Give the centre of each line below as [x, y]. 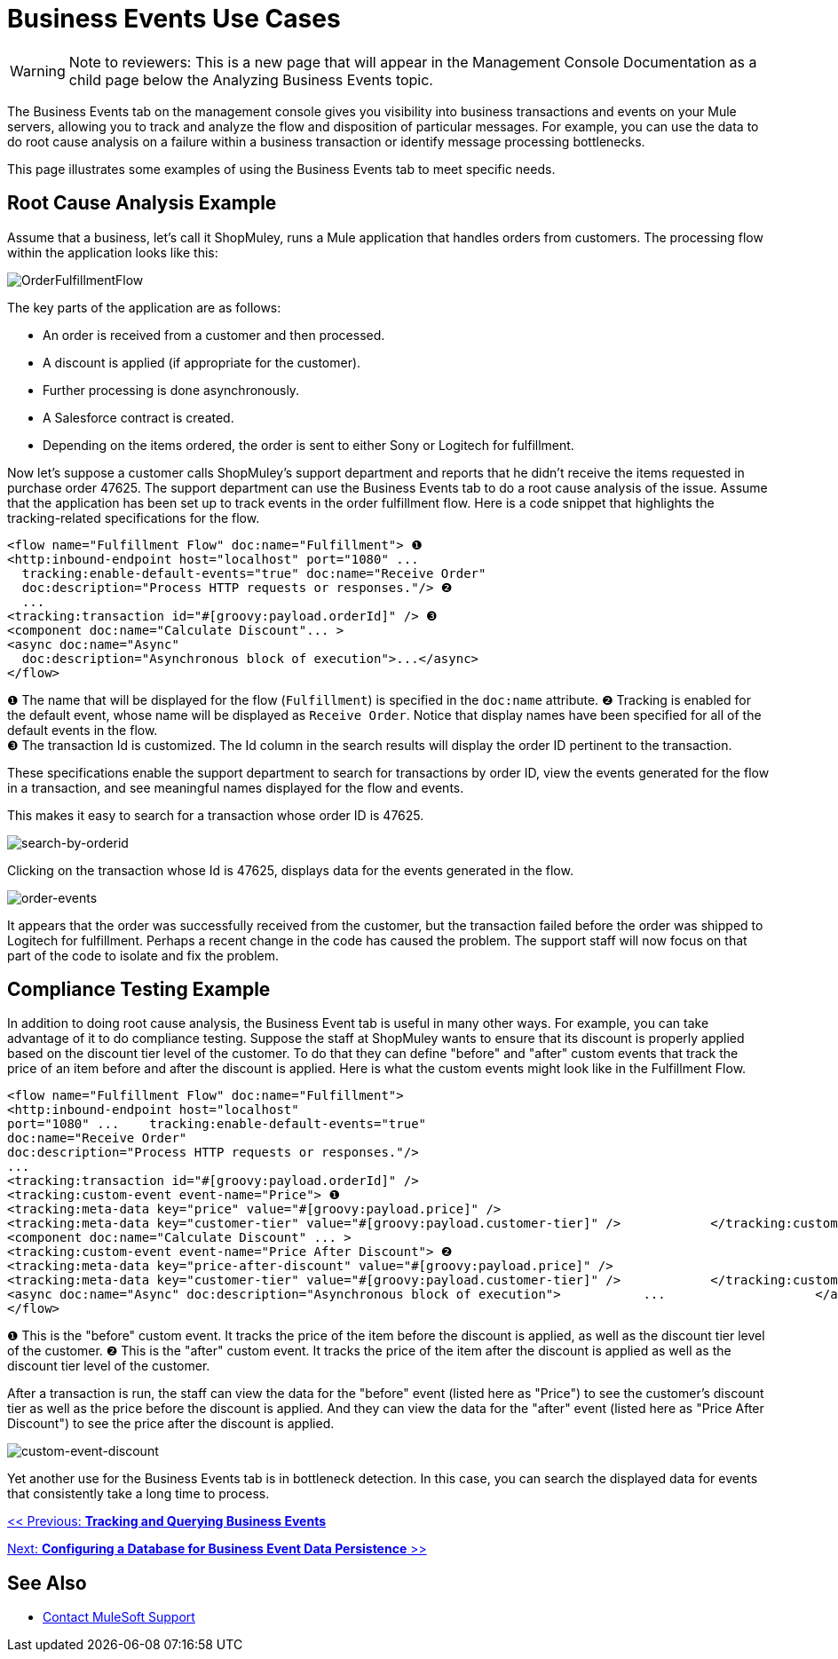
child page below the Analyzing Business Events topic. [251, 79]
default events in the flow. [83, 730]
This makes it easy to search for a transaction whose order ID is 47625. [216, 815]
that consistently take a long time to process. [138, 1494]
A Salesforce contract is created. [138, 417]
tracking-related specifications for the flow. [134, 517]
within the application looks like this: [113, 252]
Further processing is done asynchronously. [171, 390]
